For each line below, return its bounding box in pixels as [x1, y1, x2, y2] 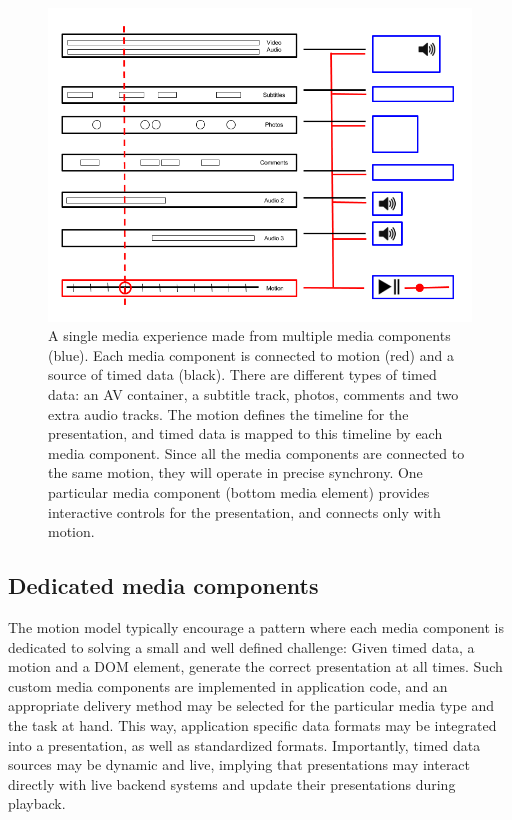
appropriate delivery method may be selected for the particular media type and [8, 695, 495, 716]
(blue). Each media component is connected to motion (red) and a [48, 344, 454, 365]
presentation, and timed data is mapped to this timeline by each [48, 423, 443, 444]
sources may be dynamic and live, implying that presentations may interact [8, 754, 471, 775]
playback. [8, 793, 66, 814]
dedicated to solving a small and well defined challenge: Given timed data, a [8, 636, 475, 657]
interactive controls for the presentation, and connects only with [48, 501, 441, 522]
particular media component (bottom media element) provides [48, 482, 430, 503]
